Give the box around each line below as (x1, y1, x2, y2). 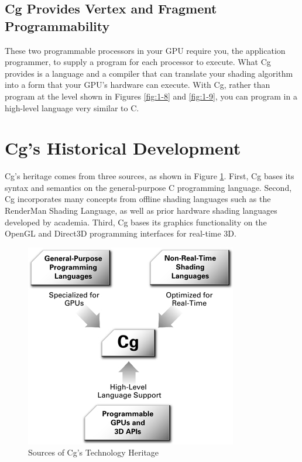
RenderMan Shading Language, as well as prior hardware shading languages (5, 204, 277, 217)
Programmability (5, 16, 110, 35)
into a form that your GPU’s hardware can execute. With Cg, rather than (5, 78, 270, 91)
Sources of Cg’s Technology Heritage (28, 446, 159, 458)
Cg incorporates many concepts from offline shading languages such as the (5, 193, 271, 205)
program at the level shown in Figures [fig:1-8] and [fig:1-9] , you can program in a (5, 90, 297, 102)
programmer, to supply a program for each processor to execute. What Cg (5, 56, 271, 68)
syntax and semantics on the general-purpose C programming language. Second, (5, 181, 292, 193)
